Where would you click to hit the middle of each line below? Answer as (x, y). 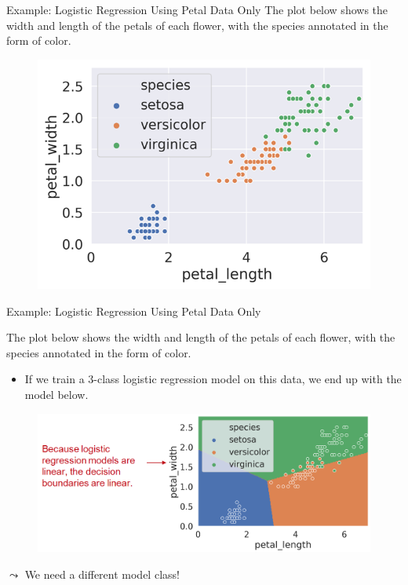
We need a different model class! (102, 574)
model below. (56, 394)
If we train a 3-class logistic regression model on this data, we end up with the (213, 379)
